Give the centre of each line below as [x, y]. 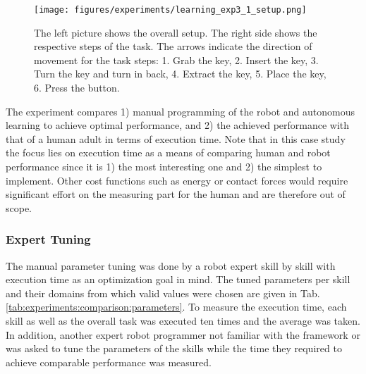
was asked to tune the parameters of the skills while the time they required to [174, 348]
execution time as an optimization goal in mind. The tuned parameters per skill [178, 279]
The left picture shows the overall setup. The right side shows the [176, 32]
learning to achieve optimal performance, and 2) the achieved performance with [178, 125]
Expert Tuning [48, 239]
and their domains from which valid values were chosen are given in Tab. [163, 293]
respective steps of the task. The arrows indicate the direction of [173, 46]
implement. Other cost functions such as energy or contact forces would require [177, 180]
